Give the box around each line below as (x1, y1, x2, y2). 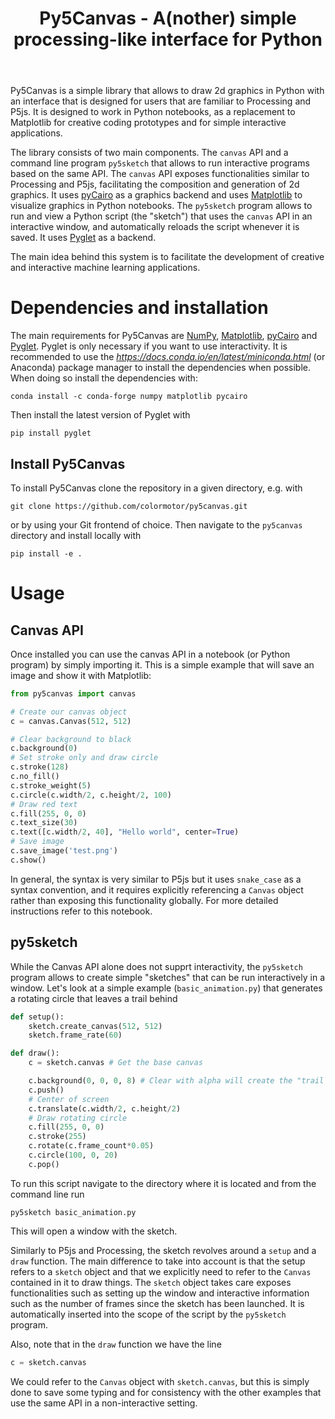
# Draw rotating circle (28, 1113, 128, 1123)
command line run (10, 1188, 85, 1200)
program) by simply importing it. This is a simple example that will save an (10, 658, 315, 671)
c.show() (10, 855, 47, 865)
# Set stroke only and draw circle (10, 753, 159, 763)
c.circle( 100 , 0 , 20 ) (28, 1150, 118, 1160)
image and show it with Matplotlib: (10, 669, 152, 681)
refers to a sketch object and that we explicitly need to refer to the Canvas (10, 1265, 312, 1277)
